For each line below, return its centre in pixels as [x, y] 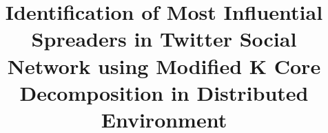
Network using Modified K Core [164, 65]
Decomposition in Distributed [164, 92]
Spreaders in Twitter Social [164, 39]
